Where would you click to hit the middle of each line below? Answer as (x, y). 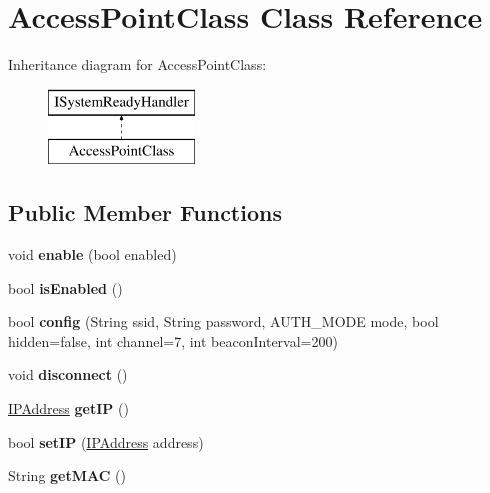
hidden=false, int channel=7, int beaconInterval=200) (173, 340)
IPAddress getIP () (68, 408)
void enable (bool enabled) (92, 254)
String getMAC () (67, 475)
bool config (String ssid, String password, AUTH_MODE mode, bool (223, 321)
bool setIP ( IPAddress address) (106, 441)
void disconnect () (68, 374)
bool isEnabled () (65, 287)
